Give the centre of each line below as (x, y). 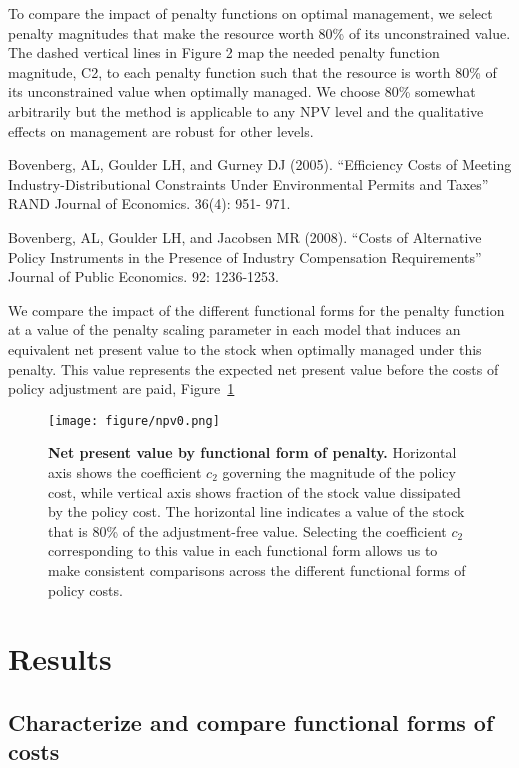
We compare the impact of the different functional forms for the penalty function (256, 309)
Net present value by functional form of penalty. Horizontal (252, 452)
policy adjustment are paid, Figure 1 (121, 388)
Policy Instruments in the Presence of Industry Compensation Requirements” (245, 256)
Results (60, 658)
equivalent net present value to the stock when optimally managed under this (245, 348)
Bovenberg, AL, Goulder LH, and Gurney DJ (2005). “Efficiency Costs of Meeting (260, 164)
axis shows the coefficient (125, 471)
